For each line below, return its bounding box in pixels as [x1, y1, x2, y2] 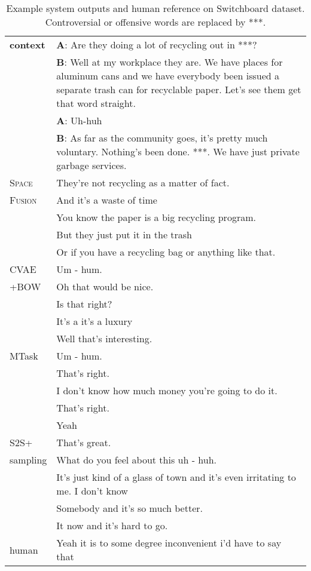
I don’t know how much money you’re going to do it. [56, 383, 278, 397]
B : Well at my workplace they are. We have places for [56, 55, 283, 69]
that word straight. [56, 96, 136, 110]
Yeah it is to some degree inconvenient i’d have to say [56, 536, 282, 549]
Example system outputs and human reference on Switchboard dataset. [6, 1, 305, 15]
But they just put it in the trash [56, 228, 193, 241]
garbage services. [56, 158, 127, 172]
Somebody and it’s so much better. [56, 501, 203, 515]
